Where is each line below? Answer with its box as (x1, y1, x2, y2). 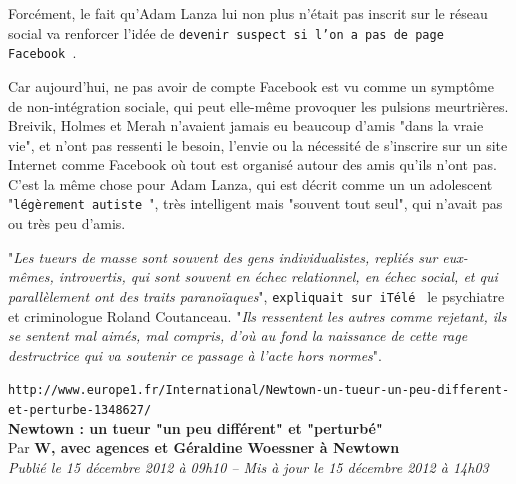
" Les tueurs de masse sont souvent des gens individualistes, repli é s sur (8, 246, 438, 267)
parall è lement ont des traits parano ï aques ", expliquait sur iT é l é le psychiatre (8, 285, 505, 306)
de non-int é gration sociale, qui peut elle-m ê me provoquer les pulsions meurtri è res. (8, 95, 509, 116)
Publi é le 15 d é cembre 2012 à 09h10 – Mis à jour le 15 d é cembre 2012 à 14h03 (8, 456, 489, 477)
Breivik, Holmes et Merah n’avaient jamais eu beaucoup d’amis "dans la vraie (8, 115, 484, 136)
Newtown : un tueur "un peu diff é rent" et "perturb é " (8, 417, 383, 438)
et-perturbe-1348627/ (8, 403, 152, 417)
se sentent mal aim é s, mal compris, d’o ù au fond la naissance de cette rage (8, 325, 468, 346)
